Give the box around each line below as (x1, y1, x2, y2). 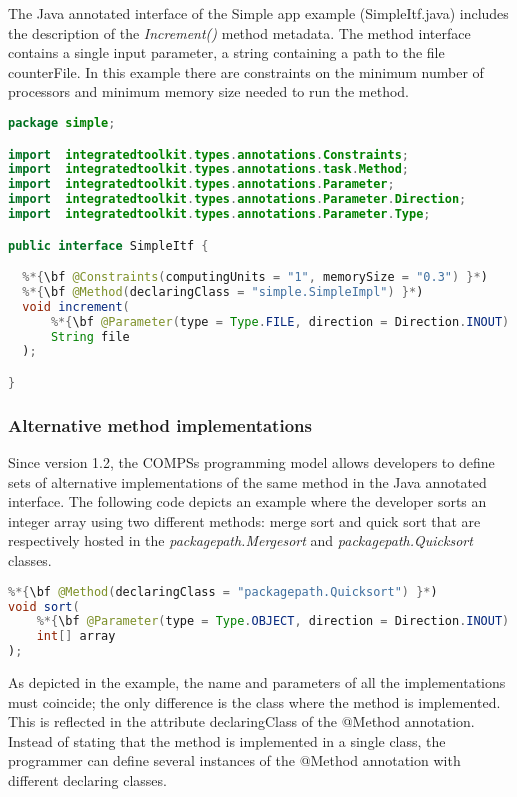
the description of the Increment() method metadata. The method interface (8, 22, 471, 43)
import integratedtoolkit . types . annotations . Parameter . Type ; (8, 207, 431, 221)
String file (50, 329, 130, 344)
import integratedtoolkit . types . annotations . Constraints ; (8, 147, 409, 162)
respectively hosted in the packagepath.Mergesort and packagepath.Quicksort (8, 530, 473, 551)
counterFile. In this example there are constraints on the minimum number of (8, 61, 484, 82)
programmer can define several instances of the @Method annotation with (8, 750, 461, 771)
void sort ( (8, 599, 80, 614)
